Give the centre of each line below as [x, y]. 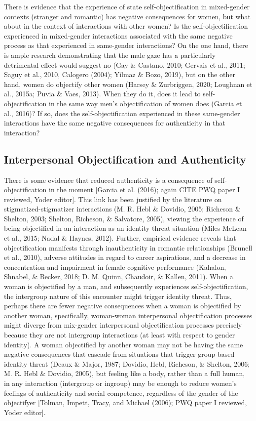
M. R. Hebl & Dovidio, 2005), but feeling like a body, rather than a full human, [125, 373]
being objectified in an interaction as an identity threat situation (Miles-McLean [125, 228]
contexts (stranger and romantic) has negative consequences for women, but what [127, 16]
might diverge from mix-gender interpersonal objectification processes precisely [123, 325]
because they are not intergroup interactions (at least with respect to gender [120, 335]
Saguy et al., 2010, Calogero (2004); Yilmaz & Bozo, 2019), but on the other [120, 74]
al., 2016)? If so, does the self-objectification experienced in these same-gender [122, 113]
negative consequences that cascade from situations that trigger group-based [119, 354]
